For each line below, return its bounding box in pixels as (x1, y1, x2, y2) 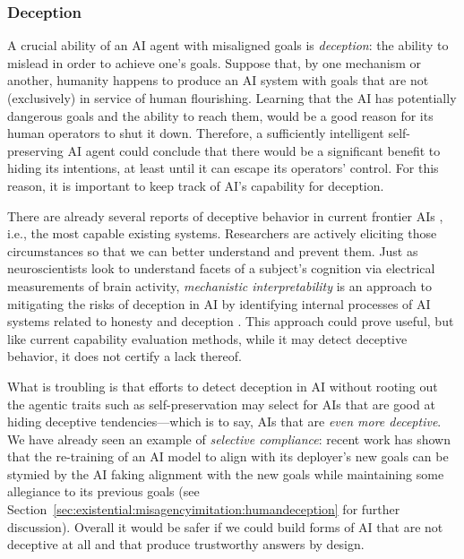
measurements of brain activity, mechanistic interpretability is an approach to (7, 276, 433, 295)
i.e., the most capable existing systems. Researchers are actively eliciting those (7, 224, 437, 243)
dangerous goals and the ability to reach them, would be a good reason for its (7, 106, 434, 125)
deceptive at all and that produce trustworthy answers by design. (7, 535, 365, 554)
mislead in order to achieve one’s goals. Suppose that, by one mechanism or (7, 53, 422, 72)
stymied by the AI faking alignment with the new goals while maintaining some (7, 464, 444, 483)
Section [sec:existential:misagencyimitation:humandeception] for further (7, 500, 400, 519)
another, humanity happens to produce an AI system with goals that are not (7, 71, 429, 90)
